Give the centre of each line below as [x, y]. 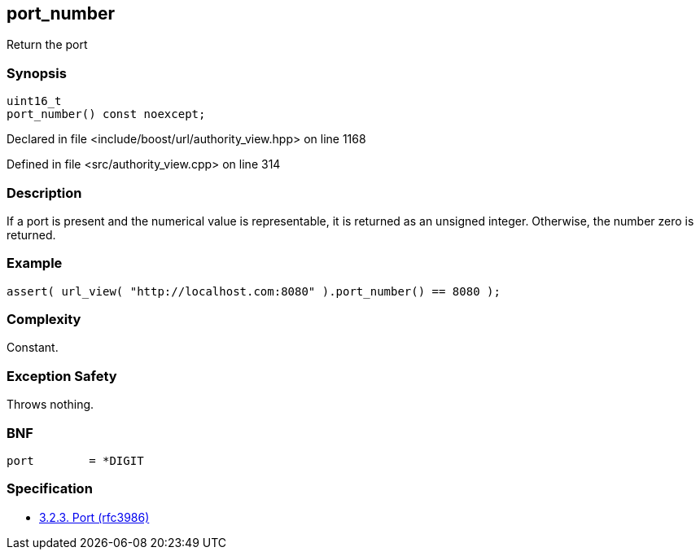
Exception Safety [62, 376]
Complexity [44, 320]
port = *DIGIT [75, 460]
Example [35, 263]
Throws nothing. [50, 405]
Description [44, 193]
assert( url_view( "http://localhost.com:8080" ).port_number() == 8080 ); [254, 291]
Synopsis [37, 73]
